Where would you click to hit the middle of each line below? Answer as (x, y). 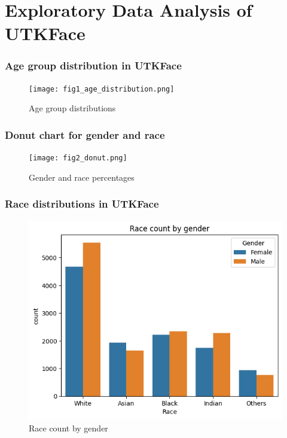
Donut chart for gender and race (85, 134)
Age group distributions (72, 108)
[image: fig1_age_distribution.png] (102, 89)
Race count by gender (68, 428)
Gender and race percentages (82, 177)
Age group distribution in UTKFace (93, 66)
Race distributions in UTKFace (82, 204)
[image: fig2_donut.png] (78, 158)
